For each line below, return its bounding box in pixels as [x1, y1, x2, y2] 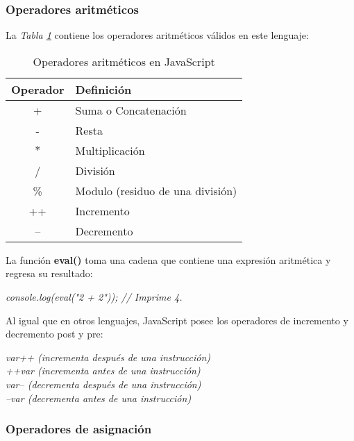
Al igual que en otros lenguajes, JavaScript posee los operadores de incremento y [6, 313, 348, 327]
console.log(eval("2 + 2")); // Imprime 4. [6, 290, 183, 303]
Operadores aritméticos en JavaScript [33, 53, 215, 69]
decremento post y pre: [6, 326, 103, 341]
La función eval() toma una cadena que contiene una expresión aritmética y [6, 252, 331, 267]
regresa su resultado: [6, 266, 93, 281]
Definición [75, 81, 132, 97]
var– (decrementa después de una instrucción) [6, 376, 201, 391]
